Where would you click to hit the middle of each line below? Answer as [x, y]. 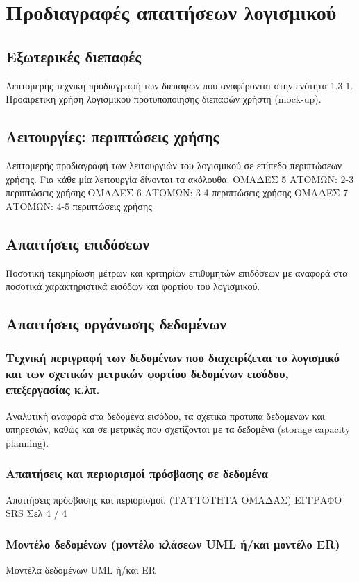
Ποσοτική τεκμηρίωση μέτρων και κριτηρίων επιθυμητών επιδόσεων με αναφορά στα [177, 272]
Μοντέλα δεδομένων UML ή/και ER [81, 569]
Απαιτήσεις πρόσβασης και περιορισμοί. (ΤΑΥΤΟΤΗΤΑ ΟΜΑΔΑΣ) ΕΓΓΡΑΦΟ [174, 499]
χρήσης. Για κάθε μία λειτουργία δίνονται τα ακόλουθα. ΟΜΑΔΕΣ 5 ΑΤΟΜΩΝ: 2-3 [180, 179]
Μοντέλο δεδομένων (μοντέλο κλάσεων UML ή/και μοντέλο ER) [173, 544]
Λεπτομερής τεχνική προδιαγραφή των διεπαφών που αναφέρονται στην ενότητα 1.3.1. [179, 85]
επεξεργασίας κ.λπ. [53, 390]
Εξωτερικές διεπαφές [74, 56]
